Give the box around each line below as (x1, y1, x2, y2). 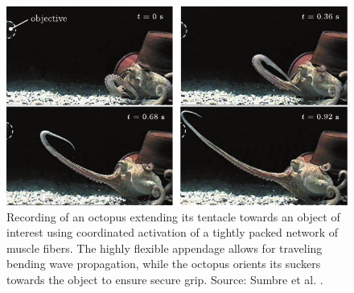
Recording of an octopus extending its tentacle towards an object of (6, 208, 340, 225)
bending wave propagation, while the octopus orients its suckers (6, 255, 321, 272)
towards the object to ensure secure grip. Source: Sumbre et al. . (6, 270, 323, 287)
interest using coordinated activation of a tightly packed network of (6, 224, 339, 241)
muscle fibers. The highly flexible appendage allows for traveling (6, 239, 323, 256)
